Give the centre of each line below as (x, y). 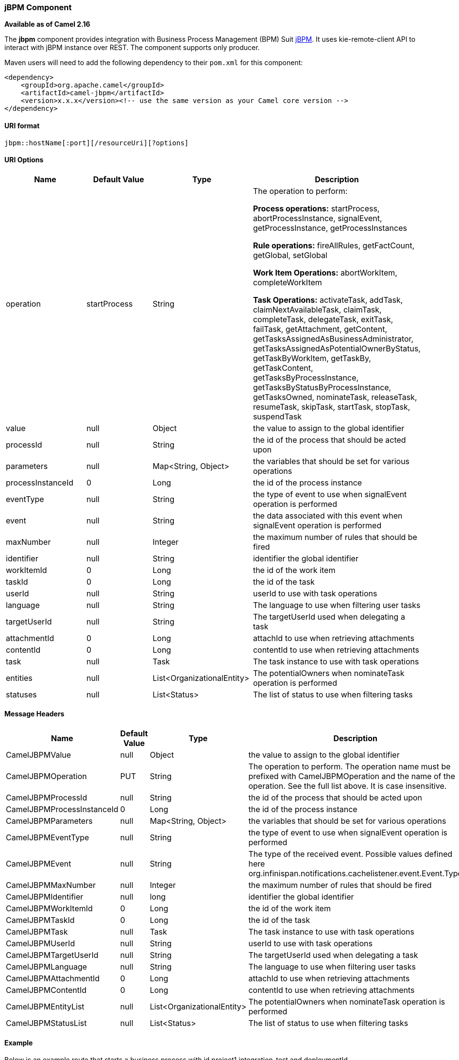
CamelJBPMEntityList (45, 1007)
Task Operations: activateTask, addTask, (328, 300)
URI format (22, 125)
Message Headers (34, 714)
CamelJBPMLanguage (47, 967)
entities (19, 678)
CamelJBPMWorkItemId (49, 909)
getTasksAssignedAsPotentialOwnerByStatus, (337, 348)
